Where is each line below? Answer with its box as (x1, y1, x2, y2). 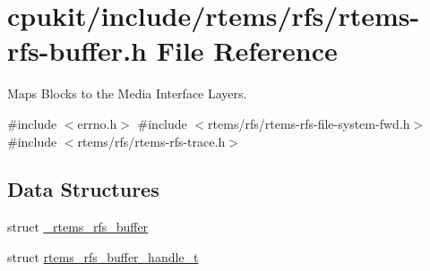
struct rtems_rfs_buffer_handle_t (7, 247, 199, 266)
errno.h (77, 114, 117, 132)
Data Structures (7, 175, 159, 203)
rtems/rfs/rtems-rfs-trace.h (77, 131, 226, 150)
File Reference (156, 32, 338, 69)
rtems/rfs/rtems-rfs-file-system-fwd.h (208, 114, 410, 132)
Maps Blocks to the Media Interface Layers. (7, 84, 247, 103)
